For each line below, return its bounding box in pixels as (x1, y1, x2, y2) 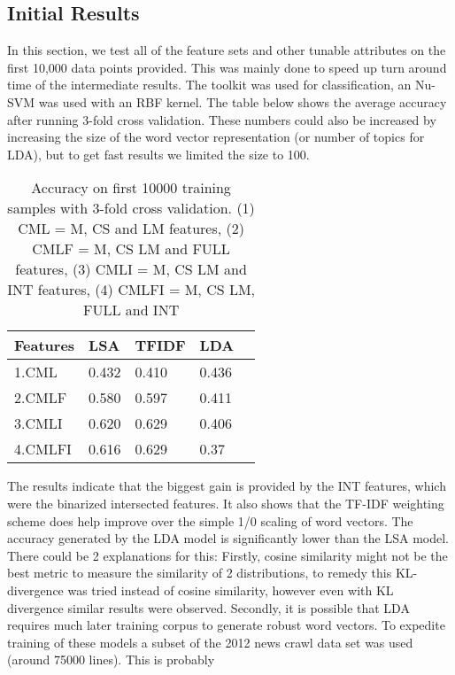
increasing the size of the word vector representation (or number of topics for (7, 128, 425, 146)
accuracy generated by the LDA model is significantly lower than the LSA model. (7, 529, 449, 547)
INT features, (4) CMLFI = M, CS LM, (7, 279, 256, 300)
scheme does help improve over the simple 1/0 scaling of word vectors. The (7, 511, 413, 530)
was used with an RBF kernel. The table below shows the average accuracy (38, 92, 447, 111)
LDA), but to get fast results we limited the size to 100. (7, 144, 310, 163)
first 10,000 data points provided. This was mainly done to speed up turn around (7, 58, 447, 76)
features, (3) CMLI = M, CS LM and (15, 259, 247, 280)
